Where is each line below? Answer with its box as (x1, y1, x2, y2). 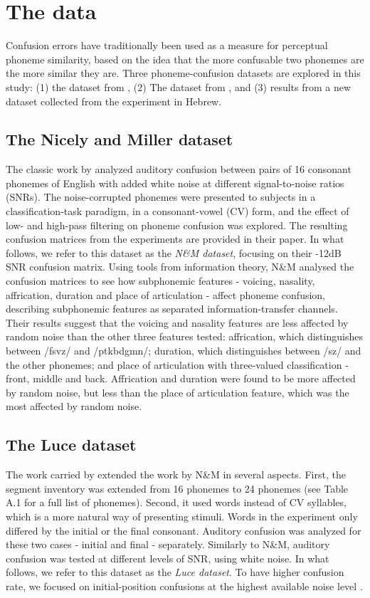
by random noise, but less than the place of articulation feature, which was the (6, 384, 349, 399)
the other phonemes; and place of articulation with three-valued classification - (6, 357, 349, 372)
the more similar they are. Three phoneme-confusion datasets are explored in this (6, 65, 361, 80)
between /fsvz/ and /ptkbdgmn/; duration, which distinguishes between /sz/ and (6, 343, 361, 358)
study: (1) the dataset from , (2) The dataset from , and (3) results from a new (6, 79, 351, 94)
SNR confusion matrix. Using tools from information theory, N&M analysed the (6, 259, 354, 274)
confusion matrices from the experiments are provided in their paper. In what (6, 231, 344, 246)
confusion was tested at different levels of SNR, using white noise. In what (6, 550, 329, 565)
